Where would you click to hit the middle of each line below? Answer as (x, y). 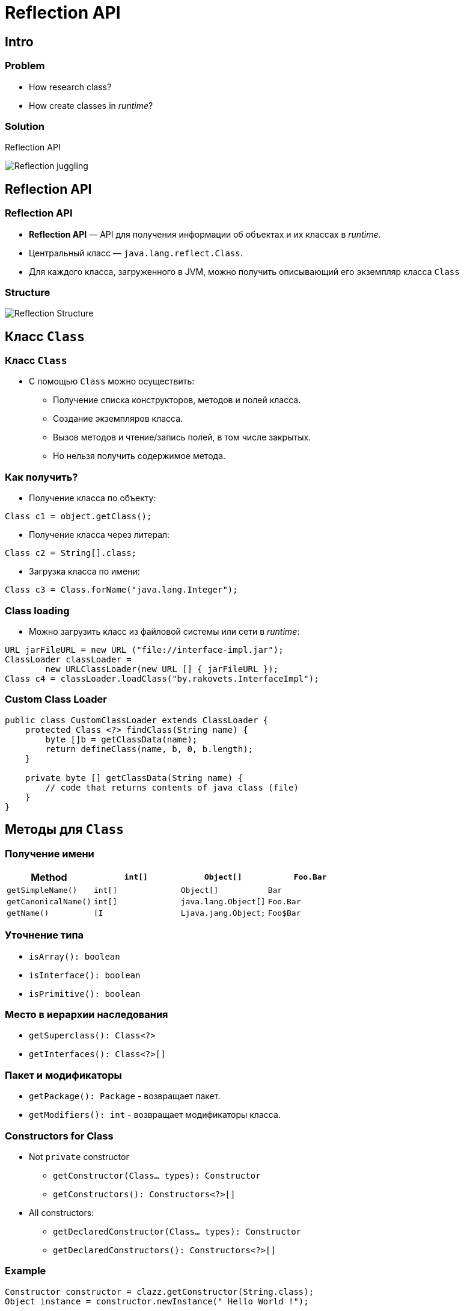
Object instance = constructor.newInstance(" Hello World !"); (157, 1301)
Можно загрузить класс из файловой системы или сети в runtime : (164, 631)
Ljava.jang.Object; (223, 913)
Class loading (37, 610)
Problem (25, 66)
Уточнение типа (44, 935)
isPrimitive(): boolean (85, 994)
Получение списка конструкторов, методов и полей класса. (177, 400)
